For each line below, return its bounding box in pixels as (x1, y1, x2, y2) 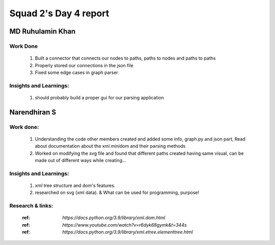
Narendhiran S (9, 107, 57, 117)
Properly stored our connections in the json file (35, 62, 133, 68)
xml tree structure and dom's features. (35, 182, 116, 188)
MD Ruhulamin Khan (9, 27, 76, 36)
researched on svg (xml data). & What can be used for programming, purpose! (35, 189, 200, 196)
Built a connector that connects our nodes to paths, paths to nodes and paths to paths (35, 55, 216, 61)
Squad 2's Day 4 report (9, 8, 109, 19)
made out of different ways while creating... (35, 157, 127, 163)
